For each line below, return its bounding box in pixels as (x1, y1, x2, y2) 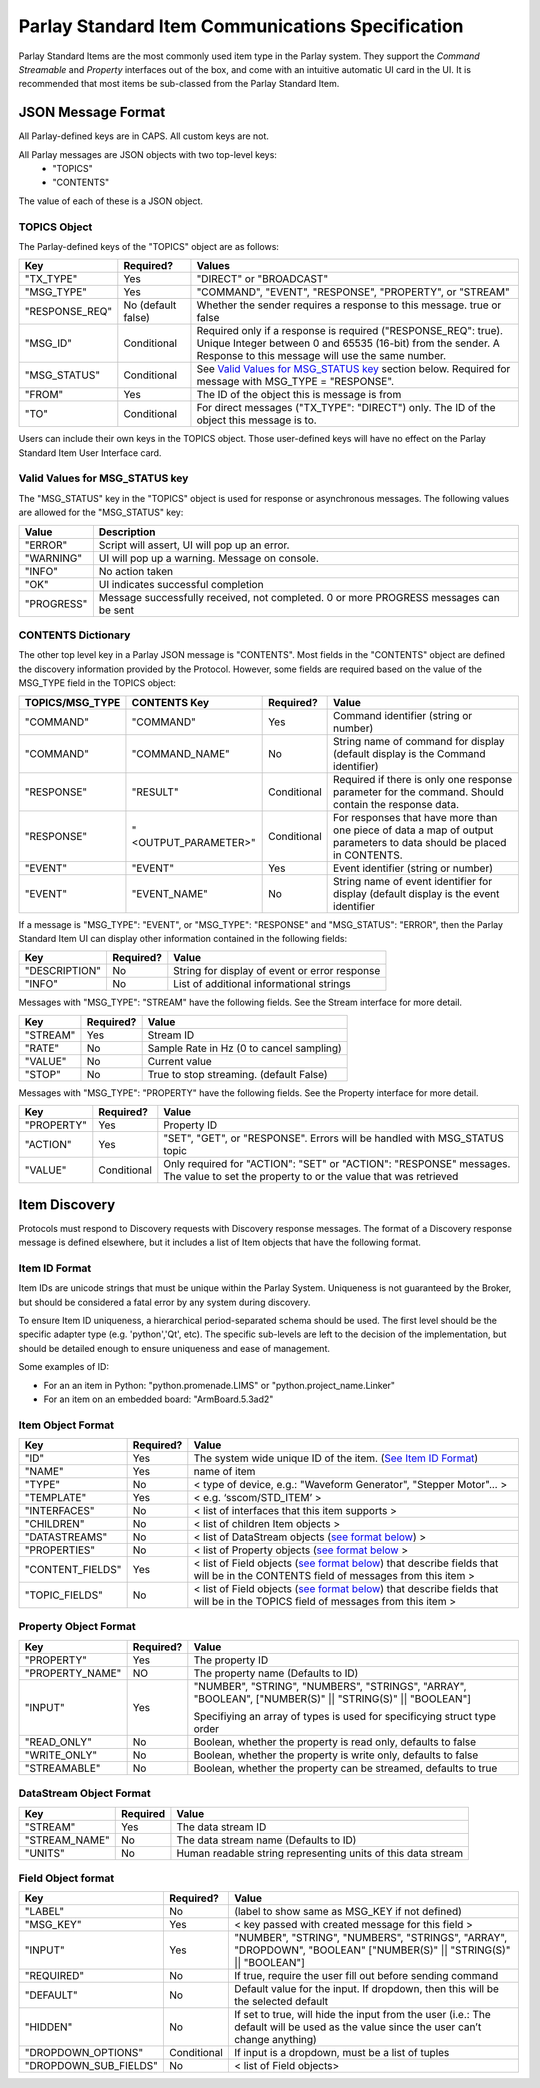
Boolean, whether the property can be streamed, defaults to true (193, 1761, 498, 1775)
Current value (147, 1054, 212, 1068)
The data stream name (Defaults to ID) (176, 1833, 357, 1847)
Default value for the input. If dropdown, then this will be (233, 1982, 500, 1996)
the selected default (233, 1995, 329, 2009)
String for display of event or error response (173, 964, 381, 978)
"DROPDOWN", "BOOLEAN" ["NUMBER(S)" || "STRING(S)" (233, 1943, 511, 1957)
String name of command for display (333, 734, 505, 748)
